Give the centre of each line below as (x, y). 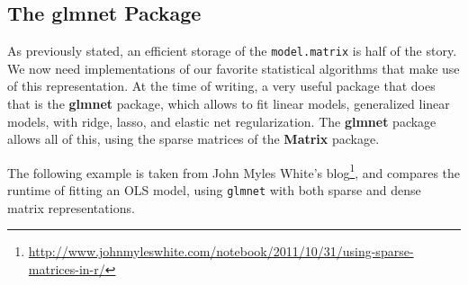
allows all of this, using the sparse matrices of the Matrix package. (193, 139)
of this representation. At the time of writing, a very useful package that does (221, 86)
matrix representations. (71, 207)
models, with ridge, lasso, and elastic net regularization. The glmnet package (222, 121)
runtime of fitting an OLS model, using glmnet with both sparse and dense (214, 190)
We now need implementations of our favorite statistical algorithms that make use (234, 68)
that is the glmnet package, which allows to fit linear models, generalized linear (229, 104)
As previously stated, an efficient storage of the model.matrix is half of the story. (232, 51)
